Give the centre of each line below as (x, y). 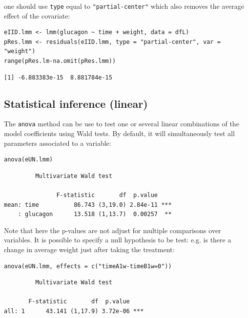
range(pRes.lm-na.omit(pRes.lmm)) (60, 61)
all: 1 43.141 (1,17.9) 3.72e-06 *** (74, 311)
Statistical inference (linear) (76, 103)
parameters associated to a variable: (58, 143)
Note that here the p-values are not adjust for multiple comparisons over (113, 230)
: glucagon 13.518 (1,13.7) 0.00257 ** (95, 214)
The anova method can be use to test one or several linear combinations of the (122, 124)
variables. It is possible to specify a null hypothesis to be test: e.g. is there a (118, 240)
